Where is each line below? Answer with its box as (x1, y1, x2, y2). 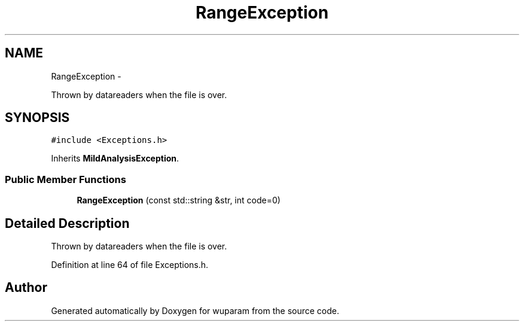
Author (5, 280, 47, 295)
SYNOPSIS (5, 110, 70, 126)
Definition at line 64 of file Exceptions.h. (51, 260, 209, 270)
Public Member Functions (5, 173, 126, 185)
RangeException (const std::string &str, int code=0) (77, 195, 281, 206)
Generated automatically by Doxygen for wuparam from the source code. (51, 305, 340, 316)
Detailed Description (5, 215, 130, 231)
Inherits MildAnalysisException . (51, 153, 179, 164)
